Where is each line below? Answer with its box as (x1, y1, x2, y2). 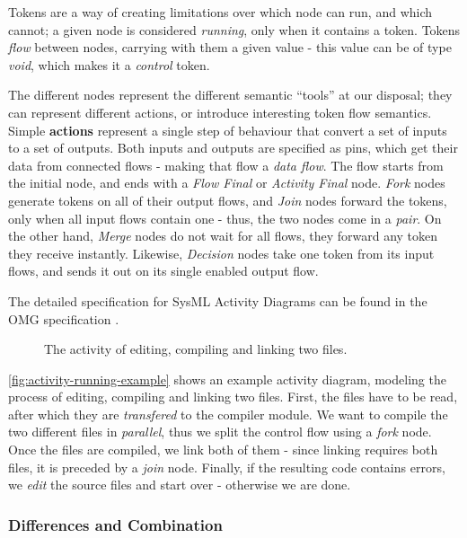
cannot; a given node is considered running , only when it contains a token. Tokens (8, 20, 461, 39)
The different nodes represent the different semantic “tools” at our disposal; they (8, 85, 453, 104)
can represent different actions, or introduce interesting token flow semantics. (8, 102, 432, 121)
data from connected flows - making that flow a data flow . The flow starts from (8, 155, 444, 174)
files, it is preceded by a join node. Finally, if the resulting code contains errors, (8, 457, 445, 476)
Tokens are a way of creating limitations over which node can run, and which (8, 3, 433, 21)
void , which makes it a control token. (8, 55, 210, 74)
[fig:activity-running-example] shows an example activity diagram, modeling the (8, 369, 446, 388)
